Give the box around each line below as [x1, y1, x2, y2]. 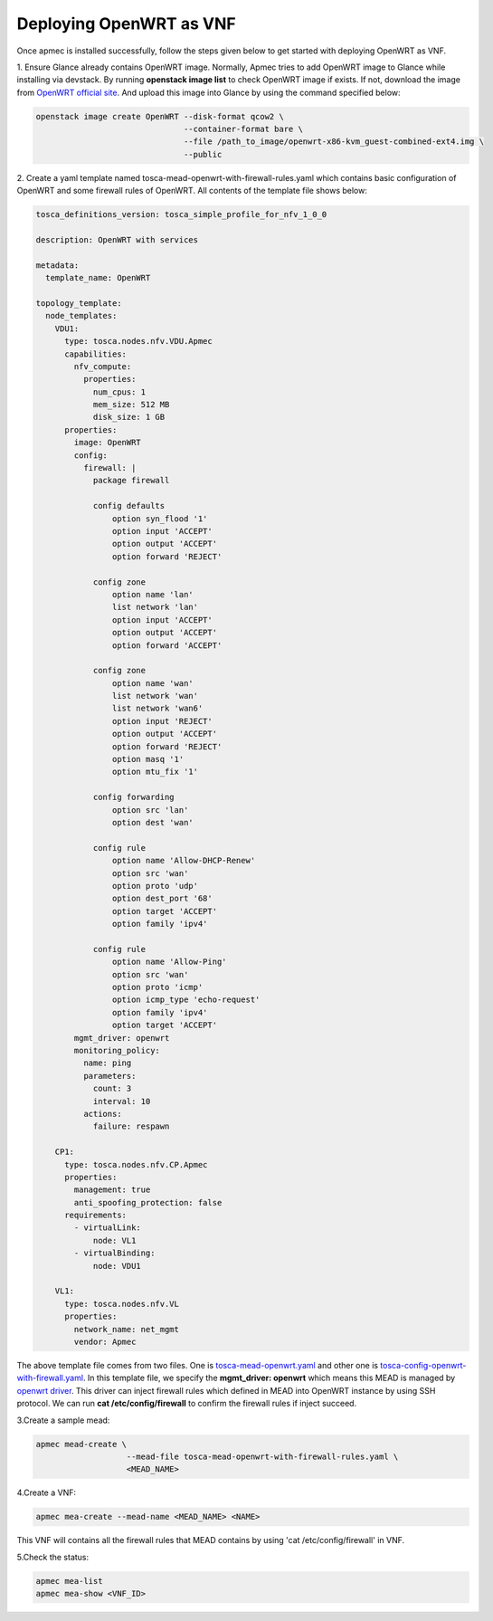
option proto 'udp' [111, 881, 199, 891]
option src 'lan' [111, 805, 189, 815]
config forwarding [92, 792, 175, 803]
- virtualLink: [73, 1223, 142, 1233]
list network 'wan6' [111, 703, 204, 714]
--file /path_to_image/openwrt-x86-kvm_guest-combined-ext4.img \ [183, 137, 484, 147]
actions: [82, 1109, 122, 1119]
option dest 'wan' [111, 817, 194, 827]
